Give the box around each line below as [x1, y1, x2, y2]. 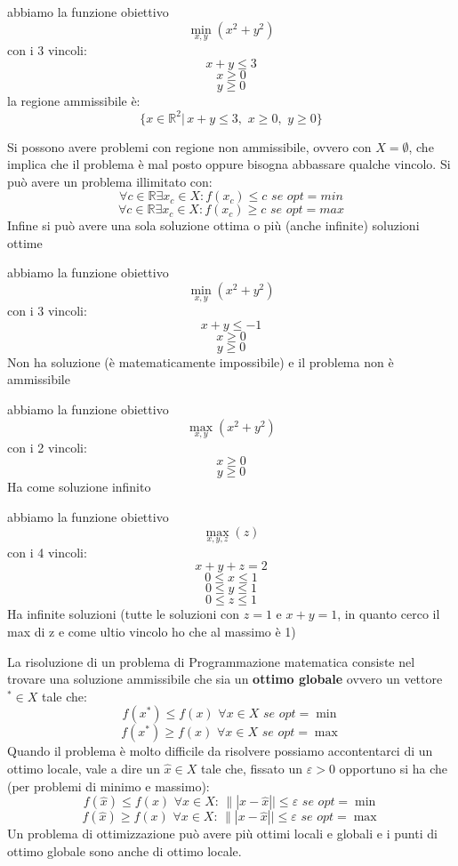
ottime [7, 233, 43, 252]
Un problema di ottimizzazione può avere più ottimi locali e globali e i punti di [7, 824, 438, 843]
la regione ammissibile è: [7, 92, 141, 110]
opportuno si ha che [339, 759, 448, 778]
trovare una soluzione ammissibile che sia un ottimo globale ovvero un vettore [7, 670, 443, 688]
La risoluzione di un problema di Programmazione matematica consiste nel [7, 652, 415, 670]
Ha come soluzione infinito [7, 477, 151, 496]
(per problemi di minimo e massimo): [7, 776, 210, 795]
